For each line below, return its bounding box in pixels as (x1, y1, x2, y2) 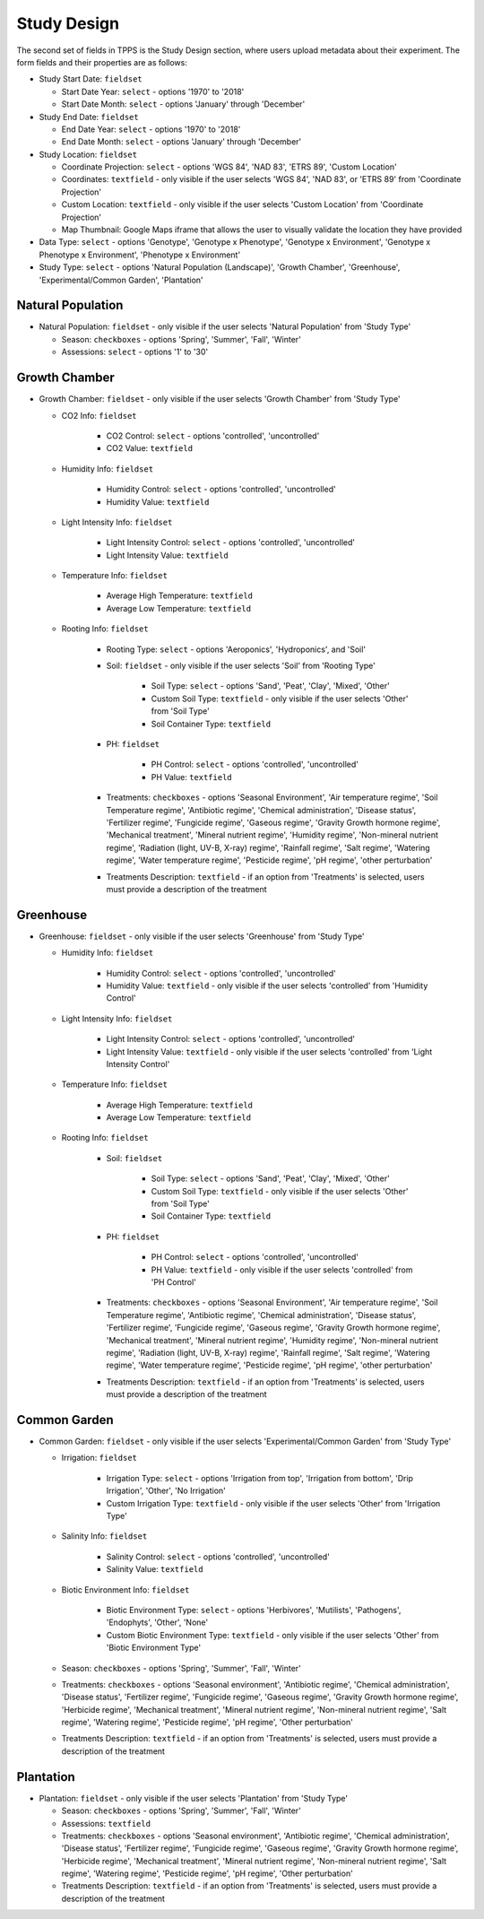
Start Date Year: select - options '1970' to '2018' (61, 86, 245, 97)
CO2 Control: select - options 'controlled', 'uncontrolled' (106, 430, 320, 441)
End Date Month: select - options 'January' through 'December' (61, 136, 302, 147)
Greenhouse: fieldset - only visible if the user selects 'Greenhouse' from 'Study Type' (39, 931, 365, 942)
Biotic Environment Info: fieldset (61, 1584, 190, 1595)
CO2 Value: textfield (106, 443, 193, 454)
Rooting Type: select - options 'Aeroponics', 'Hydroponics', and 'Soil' (106, 644, 367, 655)
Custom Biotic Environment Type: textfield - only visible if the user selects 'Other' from (106, 1629, 439, 1640)
